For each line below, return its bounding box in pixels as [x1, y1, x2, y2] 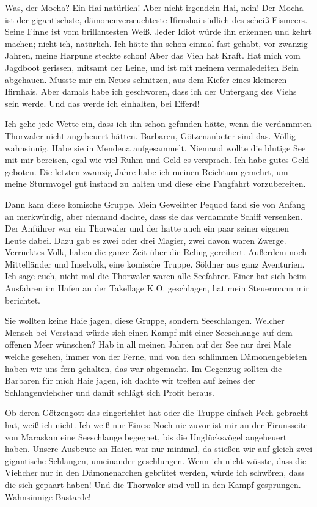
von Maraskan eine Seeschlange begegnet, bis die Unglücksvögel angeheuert [5, 430, 287, 443]
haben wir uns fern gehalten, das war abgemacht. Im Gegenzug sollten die [5, 362, 282, 374]
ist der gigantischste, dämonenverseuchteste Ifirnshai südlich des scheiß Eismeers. [5, 13, 308, 26]
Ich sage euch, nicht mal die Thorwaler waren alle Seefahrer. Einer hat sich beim [5, 269, 307, 282]
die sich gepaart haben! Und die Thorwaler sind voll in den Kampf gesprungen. [5, 478, 301, 491]
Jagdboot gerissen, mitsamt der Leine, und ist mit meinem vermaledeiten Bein [5, 60, 299, 73]
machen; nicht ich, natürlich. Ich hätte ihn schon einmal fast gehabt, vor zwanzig [5, 37, 308, 49]
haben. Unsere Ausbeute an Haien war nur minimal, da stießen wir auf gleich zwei [5, 442, 313, 455]
